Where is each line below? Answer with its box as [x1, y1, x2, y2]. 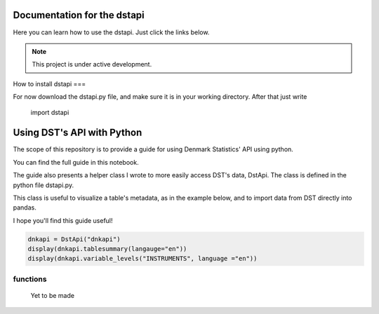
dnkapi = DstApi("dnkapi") [27, 235, 121, 243]
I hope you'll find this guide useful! [13, 216, 113, 224]
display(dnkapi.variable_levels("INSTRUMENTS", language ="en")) [27, 254, 258, 263]
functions [13, 274, 47, 284]
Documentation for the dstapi [13, 9, 145, 21]
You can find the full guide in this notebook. [13, 158, 140, 166]
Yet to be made [30, 292, 75, 300]
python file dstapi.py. [13, 181, 74, 189]
